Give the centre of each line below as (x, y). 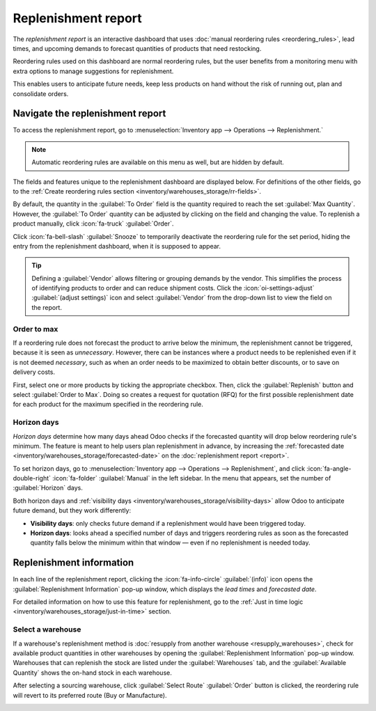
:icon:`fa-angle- (329, 468)
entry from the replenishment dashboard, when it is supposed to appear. (117, 246)
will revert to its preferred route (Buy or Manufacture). (90, 695)
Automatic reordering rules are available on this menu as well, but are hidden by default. (158, 162)
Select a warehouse (47, 630)
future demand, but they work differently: (72, 510)
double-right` (32, 478)
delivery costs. (34, 372)
